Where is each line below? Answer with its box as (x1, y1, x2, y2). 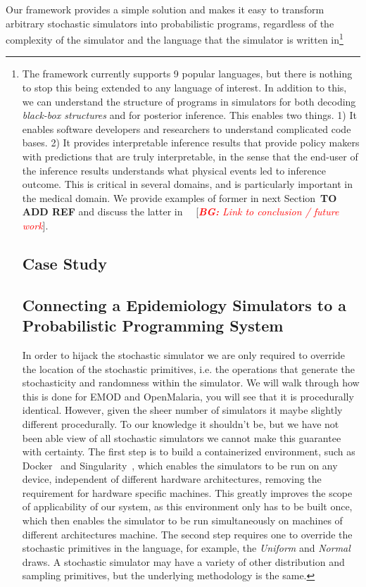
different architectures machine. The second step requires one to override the (22, 526, 353, 541)
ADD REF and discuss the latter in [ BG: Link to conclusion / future (22, 204, 339, 219)
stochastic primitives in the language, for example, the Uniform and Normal (22, 541, 351, 555)
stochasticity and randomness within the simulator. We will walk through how (22, 375, 360, 390)
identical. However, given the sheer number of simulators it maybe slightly (22, 403, 343, 417)
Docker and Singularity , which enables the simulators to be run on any (22, 457, 338, 472)
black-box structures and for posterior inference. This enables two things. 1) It (22, 108, 357, 122)
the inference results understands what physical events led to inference (22, 163, 326, 177)
